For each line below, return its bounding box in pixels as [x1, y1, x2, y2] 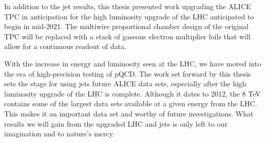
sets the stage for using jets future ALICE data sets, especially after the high [4, 78, 247, 89]
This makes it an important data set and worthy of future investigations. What [4, 108, 254, 119]
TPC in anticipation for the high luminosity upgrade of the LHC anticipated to [4, 11, 254, 21]
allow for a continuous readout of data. [4, 41, 126, 52]
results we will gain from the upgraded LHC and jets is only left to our [4, 118, 228, 129]
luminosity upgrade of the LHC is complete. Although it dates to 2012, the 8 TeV [4, 88, 261, 99]
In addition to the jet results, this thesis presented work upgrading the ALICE [4, 1, 251, 11]
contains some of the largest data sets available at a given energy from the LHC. [4, 98, 257, 109]
